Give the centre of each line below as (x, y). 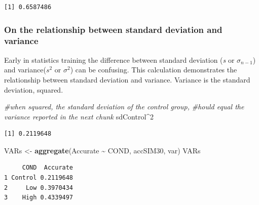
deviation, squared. (34, 89)
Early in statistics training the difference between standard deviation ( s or (119, 59)
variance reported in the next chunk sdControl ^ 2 (79, 116)
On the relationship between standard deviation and (113, 29)
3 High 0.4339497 (39, 198)
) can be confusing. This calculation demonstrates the (154, 70)
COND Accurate (48, 168)
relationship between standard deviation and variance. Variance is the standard (127, 79)
